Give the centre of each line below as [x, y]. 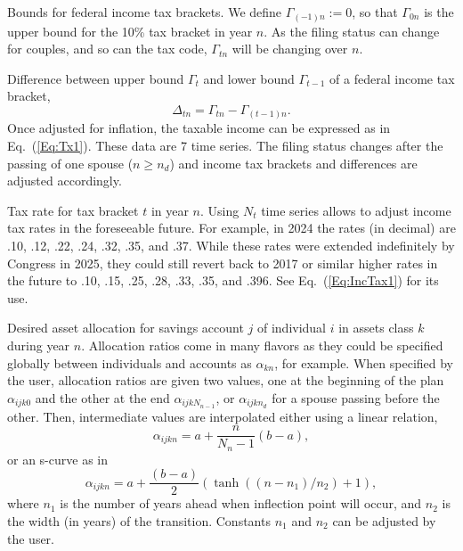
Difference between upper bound [96, 78]
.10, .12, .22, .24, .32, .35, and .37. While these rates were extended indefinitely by [231, 245]
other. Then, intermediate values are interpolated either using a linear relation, [223, 416]
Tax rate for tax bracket [73, 210]
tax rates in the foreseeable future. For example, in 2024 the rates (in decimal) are [231, 228]
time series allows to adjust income [356, 210]
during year [39, 345]
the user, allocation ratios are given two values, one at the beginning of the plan [226, 380]
